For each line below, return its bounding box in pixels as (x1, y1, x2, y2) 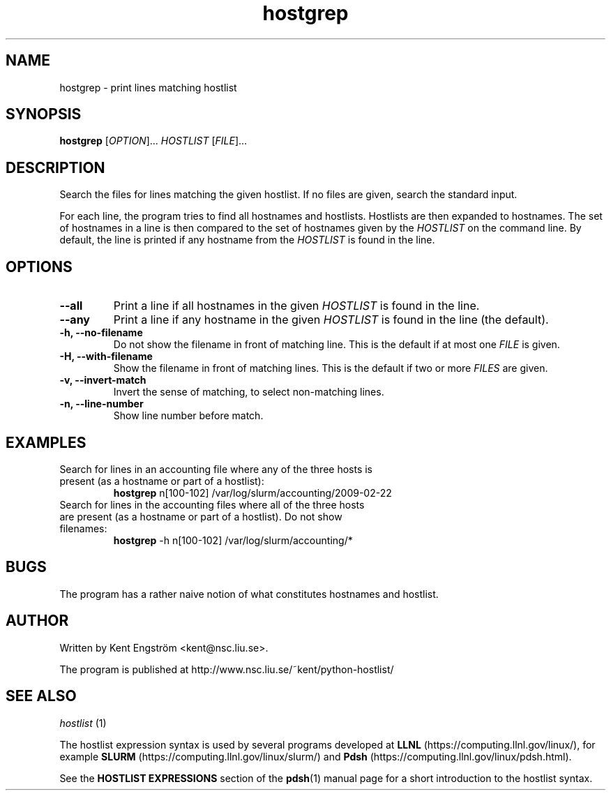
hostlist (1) (59, 716, 107, 729)
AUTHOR (6, 612, 69, 630)
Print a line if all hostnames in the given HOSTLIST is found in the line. (113, 299, 480, 313)
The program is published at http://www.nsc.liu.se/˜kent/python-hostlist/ (59, 663, 394, 675)
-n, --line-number (59, 398, 144, 410)
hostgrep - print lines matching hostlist (59, 81, 237, 93)
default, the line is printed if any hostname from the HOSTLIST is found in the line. (59, 234, 435, 246)
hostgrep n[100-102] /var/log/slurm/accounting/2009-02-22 (113, 486, 392, 499)
